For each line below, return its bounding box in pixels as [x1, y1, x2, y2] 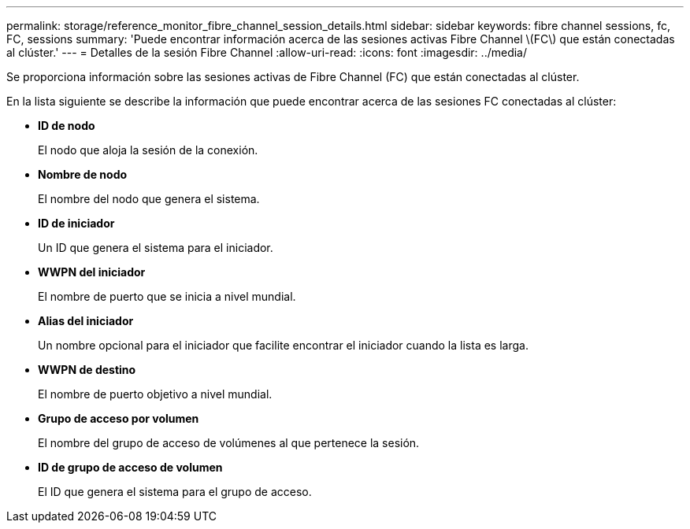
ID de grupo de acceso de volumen [38, 461, 223, 474]
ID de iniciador [38, 216, 115, 230]
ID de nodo [38, 119, 95, 132]
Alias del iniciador [38, 314, 134, 327]
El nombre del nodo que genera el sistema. [38, 192, 260, 205]
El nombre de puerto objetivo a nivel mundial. [38, 387, 273, 401]
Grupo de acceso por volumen [38, 412, 199, 425]
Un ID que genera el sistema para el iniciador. [38, 241, 273, 254]
